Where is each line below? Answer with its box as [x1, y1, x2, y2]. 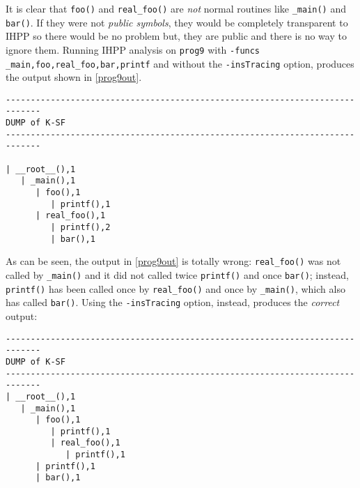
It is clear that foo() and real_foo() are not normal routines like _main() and [6, 1, 347, 15]
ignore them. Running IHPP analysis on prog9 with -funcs [6, 42, 260, 56]
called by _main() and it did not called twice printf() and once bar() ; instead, [6, 268, 349, 282]
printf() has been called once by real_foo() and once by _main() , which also [6, 281, 345, 296]
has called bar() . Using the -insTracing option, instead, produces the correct [6, 295, 340, 310]
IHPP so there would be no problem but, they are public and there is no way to [6, 29, 347, 43]
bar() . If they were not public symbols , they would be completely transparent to [6, 15, 348, 29]
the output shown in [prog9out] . [6, 70, 142, 84]
